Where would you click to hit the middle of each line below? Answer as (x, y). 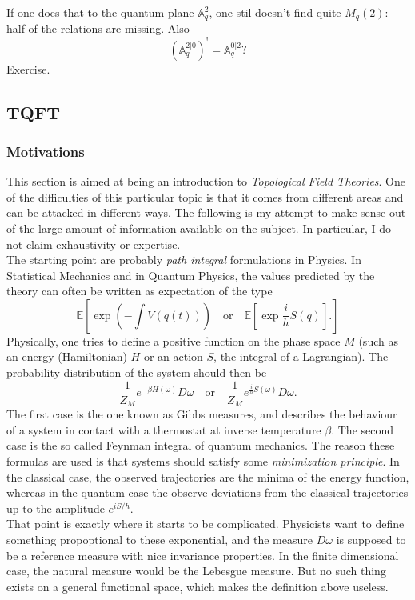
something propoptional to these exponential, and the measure (160, 539)
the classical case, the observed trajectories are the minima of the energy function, (208, 476)
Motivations (46, 151)
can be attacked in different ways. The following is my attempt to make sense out (206, 212)
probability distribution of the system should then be (137, 372)
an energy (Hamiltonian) (67, 356)
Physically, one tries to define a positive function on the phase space (174, 340)
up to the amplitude (56, 508)
